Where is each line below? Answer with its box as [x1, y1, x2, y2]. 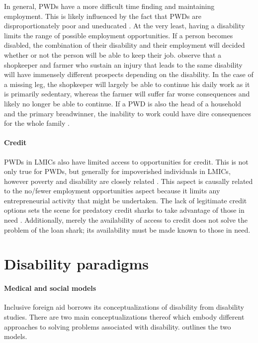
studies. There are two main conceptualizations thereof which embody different [4, 312, 245, 322]
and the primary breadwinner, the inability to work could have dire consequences [4, 108, 252, 118]
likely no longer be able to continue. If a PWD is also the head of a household [4, 98, 242, 108]
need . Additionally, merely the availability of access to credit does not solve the [4, 215, 248, 225]
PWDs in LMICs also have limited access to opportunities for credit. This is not [4, 156, 249, 167]
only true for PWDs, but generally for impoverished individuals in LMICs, [4, 166, 231, 176]
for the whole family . [4, 118, 70, 128]
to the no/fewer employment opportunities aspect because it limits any [4, 185, 220, 196]
